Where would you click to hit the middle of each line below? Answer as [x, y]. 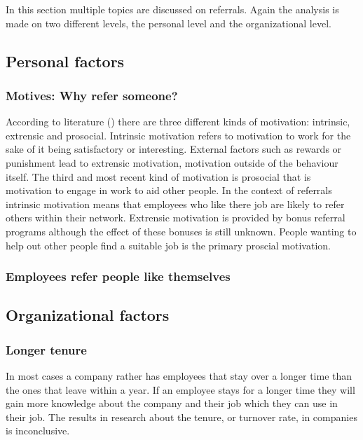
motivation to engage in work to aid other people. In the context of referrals [169, 190]
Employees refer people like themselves [118, 276]
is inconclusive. [38, 431]
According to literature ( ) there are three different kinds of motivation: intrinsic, [178, 122]
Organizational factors [88, 315]
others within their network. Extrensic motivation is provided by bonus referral [176, 218]
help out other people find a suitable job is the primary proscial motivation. [168, 245]
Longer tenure [46, 349]
